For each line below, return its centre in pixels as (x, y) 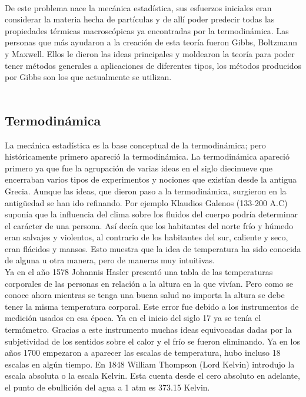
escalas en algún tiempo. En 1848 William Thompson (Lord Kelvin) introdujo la (150, 364)
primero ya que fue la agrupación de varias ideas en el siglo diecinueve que (139, 168)
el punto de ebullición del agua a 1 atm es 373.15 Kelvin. (107, 387)
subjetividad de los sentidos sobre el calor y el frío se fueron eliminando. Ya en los (152, 341)
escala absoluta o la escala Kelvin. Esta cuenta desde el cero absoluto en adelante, (152, 376)
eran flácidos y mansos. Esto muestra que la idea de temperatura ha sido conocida (153, 248)
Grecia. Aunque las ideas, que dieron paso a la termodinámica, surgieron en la (146, 191)
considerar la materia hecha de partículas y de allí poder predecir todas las (140, 19)
